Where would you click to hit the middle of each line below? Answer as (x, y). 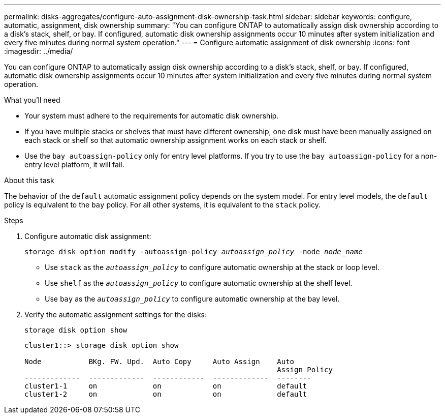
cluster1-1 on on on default (166, 386)
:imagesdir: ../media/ (39, 51)
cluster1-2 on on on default (166, 394)
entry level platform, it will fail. (74, 165)
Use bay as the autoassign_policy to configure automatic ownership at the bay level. (192, 299)
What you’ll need (32, 100)
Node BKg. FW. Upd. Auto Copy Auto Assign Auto (160, 362)
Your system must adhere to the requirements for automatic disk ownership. (152, 116)
